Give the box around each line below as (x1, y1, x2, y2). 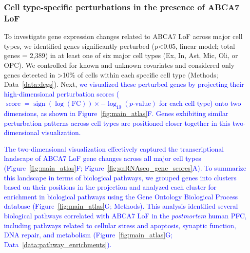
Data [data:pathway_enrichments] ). (4, 239, 112, 249)
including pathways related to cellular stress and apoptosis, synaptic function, (4, 220, 236, 230)
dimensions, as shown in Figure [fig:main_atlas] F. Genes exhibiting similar (4, 108, 229, 118)
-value (133, 100, 151, 108)
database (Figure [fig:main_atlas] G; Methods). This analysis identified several (4, 201, 238, 211)
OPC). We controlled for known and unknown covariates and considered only (4, 59, 235, 70)
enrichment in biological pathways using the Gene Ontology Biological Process (4, 191, 238, 201)
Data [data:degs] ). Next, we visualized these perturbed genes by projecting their (4, 79, 244, 89)
